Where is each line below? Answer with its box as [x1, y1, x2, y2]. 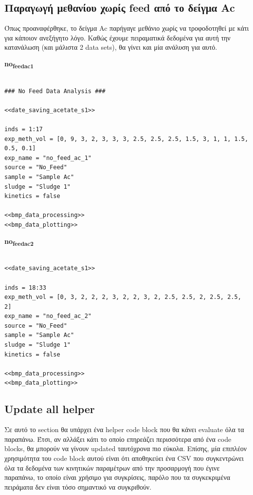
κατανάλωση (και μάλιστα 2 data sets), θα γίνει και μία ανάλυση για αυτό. [4, 42, 217, 52]
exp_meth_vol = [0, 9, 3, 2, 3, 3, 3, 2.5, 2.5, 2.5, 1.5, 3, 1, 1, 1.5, [4, 135, 249, 142]
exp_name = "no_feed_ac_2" [4, 313, 91, 320]
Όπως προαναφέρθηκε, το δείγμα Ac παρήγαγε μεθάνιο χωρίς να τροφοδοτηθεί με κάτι [4, 23, 249, 33]
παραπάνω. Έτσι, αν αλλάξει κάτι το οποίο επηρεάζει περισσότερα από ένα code [4, 434, 232, 444]
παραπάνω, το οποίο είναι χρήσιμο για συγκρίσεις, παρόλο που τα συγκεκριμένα [4, 472, 231, 482]
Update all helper [4, 401, 95, 416]
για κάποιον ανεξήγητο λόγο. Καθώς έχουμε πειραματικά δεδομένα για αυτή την [4, 32, 231, 42]
